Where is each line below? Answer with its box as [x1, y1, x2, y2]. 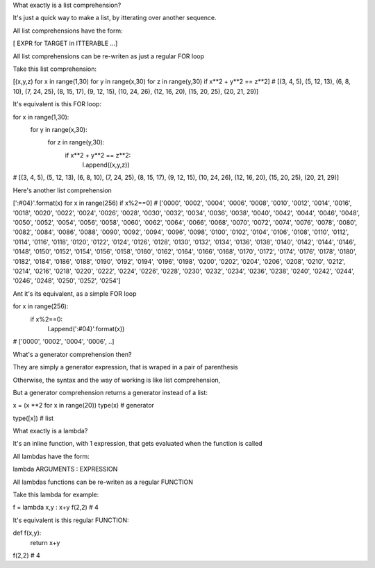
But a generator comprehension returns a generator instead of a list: [12, 388, 208, 396]
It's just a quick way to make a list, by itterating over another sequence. [12, 14, 217, 22]
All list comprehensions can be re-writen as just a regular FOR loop [12, 52, 205, 60]
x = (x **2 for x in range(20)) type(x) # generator [12, 401, 154, 410]
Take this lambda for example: [12, 490, 99, 499]
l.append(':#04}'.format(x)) [47, 324, 125, 333]
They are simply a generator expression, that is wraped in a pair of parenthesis [12, 363, 239, 371]
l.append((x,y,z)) [82, 160, 130, 169]
